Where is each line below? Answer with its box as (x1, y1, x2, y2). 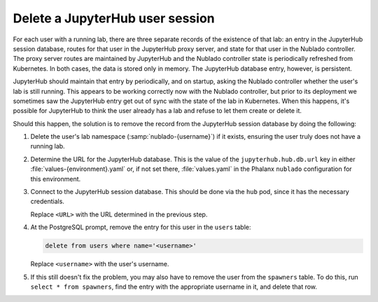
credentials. (30, 197, 64, 206)
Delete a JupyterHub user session (13, 11, 215, 26)
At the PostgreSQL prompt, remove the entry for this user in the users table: (30, 223, 251, 231)
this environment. (30, 174, 81, 183)
